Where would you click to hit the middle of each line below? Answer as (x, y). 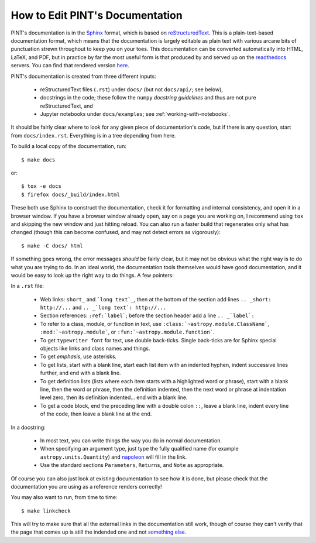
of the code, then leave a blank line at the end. (96, 414)
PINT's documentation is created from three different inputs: (83, 76)
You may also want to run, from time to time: (64, 497)
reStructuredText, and (66, 106)
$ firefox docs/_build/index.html (71, 194)
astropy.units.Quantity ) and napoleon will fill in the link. (114, 457)
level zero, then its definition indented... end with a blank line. (114, 397)
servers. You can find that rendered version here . (70, 66)
